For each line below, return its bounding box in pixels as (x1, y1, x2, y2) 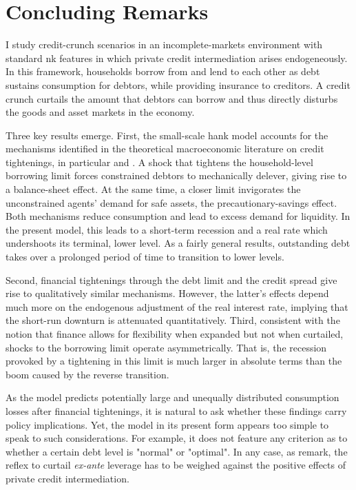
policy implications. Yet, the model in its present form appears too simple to (6, 417, 329, 431)
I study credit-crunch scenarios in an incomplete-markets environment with (6, 37, 323, 52)
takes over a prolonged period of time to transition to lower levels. (6, 249, 284, 264)
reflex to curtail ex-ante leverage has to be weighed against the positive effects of (6, 458, 346, 472)
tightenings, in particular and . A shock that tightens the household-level (6, 154, 313, 169)
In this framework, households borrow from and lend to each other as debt (6, 64, 320, 79)
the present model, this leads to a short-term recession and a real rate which (6, 222, 328, 236)
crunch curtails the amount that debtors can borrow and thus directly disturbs (6, 91, 338, 105)
